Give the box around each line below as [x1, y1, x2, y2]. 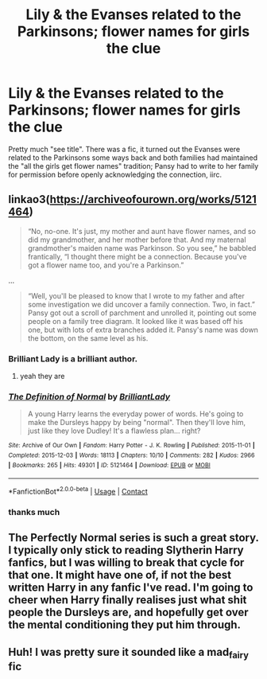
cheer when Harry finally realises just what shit [8, 593, 247, 607]
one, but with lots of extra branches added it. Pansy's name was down [27, 325, 258, 334]
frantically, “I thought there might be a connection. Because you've [27, 252, 247, 261]
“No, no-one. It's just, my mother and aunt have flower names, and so [27, 226, 257, 236]
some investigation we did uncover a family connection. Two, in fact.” [27, 299, 256, 309]
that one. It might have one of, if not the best [8, 568, 232, 582]
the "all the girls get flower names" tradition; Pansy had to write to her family [8, 161, 259, 170]
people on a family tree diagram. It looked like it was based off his [27, 316, 244, 326]
